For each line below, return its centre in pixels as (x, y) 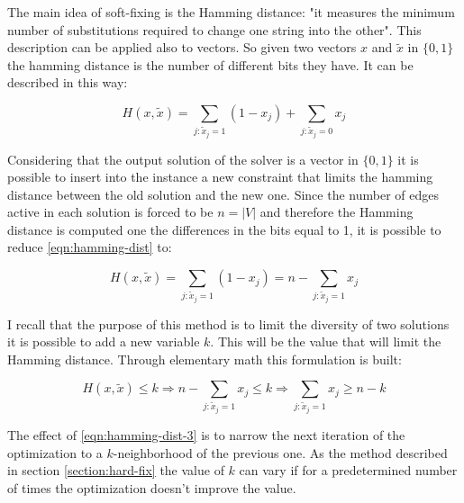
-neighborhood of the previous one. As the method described (280, 452)
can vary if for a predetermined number (348, 470)
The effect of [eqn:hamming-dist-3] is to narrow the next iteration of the (206, 434)
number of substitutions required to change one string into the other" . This (214, 29)
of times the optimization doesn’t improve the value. (152, 487)
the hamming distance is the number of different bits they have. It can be (210, 64)
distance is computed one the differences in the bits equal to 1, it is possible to (224, 229)
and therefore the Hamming (337, 212)
